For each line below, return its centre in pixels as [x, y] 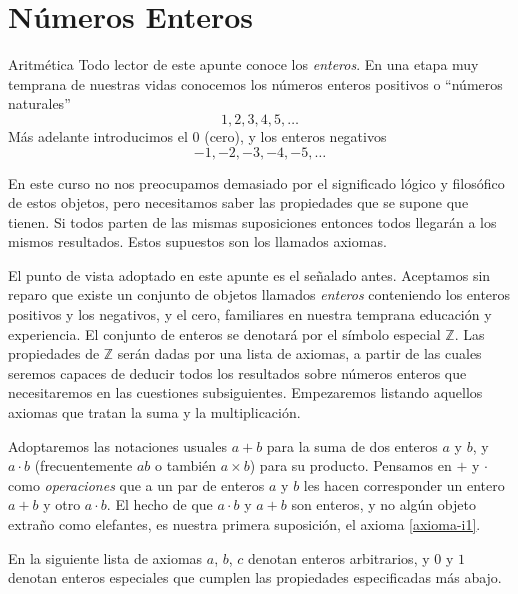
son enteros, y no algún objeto [383, 504]
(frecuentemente [83, 465]
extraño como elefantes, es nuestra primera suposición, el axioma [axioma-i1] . [244, 524]
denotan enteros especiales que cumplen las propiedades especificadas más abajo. [255, 577]
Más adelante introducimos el [98, 135]
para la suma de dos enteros [352, 445]
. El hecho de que [159, 504]
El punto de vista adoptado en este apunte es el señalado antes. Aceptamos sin [249, 274]
